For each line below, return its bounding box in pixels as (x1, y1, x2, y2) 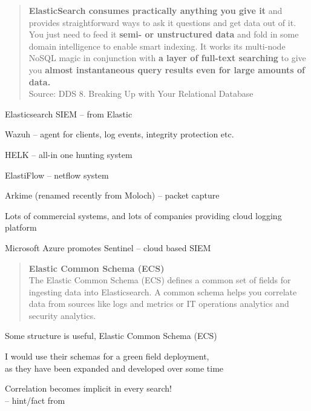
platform (5, 221, 37, 234)
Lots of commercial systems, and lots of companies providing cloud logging (5, 209, 282, 222)
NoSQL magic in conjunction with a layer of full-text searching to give (28, 51, 306, 64)
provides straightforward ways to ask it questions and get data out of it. (28, 16, 296, 28)
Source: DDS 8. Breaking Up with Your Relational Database (28, 87, 254, 100)
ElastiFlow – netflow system (5, 168, 109, 181)
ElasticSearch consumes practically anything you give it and (28, 4, 283, 16)
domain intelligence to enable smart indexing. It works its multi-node (28, 39, 286, 52)
